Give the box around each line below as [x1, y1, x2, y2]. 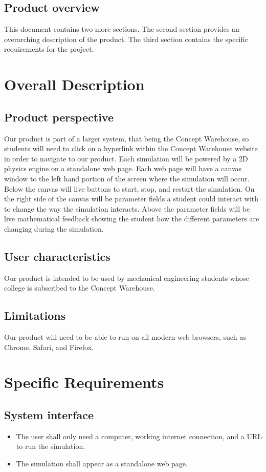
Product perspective [4, 109, 114, 125]
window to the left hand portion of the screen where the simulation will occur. [4, 173, 250, 183]
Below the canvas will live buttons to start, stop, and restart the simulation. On [4, 183, 255, 194]
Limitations [4, 307, 66, 323]
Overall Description [4, 74, 145, 95]
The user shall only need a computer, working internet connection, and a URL [16, 430, 262, 441]
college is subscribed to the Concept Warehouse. [4, 282, 155, 293]
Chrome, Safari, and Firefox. [4, 341, 94, 352]
